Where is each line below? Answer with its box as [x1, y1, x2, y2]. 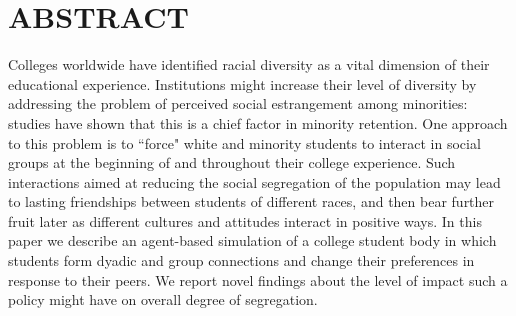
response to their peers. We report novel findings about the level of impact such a [8, 269, 508, 290]
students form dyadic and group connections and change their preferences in [8, 250, 475, 271]
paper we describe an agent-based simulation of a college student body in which [8, 230, 497, 251]
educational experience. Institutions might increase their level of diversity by [8, 73, 477, 94]
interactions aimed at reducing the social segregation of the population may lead [8, 171, 501, 192]
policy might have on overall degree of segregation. [8, 289, 318, 310]
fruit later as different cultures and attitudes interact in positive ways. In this [8, 210, 482, 231]
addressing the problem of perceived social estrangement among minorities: [8, 93, 468, 114]
